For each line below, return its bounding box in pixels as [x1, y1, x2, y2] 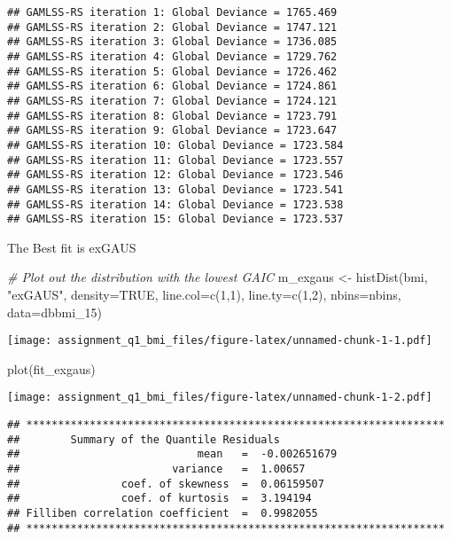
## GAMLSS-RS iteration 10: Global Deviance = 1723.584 [7, 138, 344, 152]
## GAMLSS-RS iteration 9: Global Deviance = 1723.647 [7, 124, 338, 137]
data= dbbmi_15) [7, 302, 102, 321]
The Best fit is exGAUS [7, 238, 136, 256]
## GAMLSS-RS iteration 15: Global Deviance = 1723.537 [7, 213, 344, 226]
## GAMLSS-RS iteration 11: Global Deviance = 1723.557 [7, 153, 344, 167]
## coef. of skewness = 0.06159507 [7, 477, 324, 490]
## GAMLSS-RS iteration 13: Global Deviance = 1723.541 [7, 183, 344, 196]
